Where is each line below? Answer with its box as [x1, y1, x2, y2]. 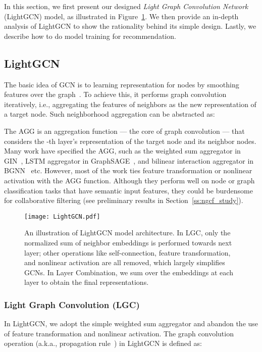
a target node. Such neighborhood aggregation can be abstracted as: [4, 109, 215, 119]
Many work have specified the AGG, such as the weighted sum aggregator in [4, 145, 241, 156]
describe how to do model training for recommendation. [4, 30, 176, 41]
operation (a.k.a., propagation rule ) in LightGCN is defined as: [4, 338, 202, 348]
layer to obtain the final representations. [24, 277, 149, 287]
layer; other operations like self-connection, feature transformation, [24, 247, 231, 258]
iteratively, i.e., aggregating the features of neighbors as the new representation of [4, 98, 256, 109]
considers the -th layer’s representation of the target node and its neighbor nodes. [4, 135, 256, 146]
